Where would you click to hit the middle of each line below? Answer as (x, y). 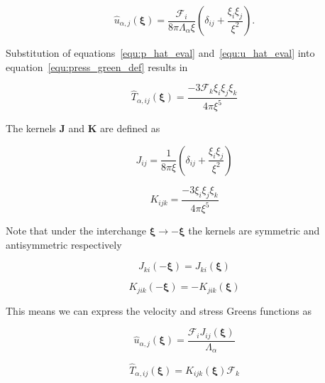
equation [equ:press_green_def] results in (97, 66)
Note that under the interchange (76, 231)
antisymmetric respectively (64, 244)
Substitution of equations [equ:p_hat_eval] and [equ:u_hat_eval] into (160, 53)
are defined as (130, 128)
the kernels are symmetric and (254, 231)
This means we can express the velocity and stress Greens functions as (159, 310)
